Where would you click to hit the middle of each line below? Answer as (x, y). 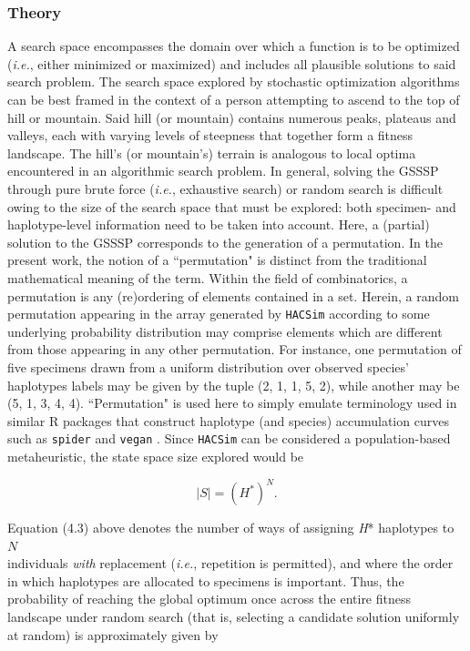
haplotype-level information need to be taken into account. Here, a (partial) (219, 224)
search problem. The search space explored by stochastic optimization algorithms (234, 81)
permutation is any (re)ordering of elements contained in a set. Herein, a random (233, 295)
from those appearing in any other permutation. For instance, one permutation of (235, 349)
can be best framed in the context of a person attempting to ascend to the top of (234, 99)
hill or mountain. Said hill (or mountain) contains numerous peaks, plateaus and (232, 117)
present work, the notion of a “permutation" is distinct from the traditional (217, 260)
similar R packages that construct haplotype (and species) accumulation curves (228, 420)
